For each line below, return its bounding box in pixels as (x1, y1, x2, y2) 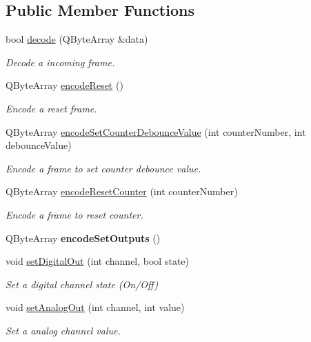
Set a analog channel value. (6, 323, 121, 337)
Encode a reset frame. (6, 101, 97, 115)
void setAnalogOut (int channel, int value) (6, 300, 185, 314)
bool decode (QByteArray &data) (6, 32, 148, 46)
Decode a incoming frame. (6, 54, 115, 69)
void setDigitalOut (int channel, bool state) (6, 254, 189, 268)
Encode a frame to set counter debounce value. (6, 161, 201, 175)
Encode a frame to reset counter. (6, 207, 143, 221)
